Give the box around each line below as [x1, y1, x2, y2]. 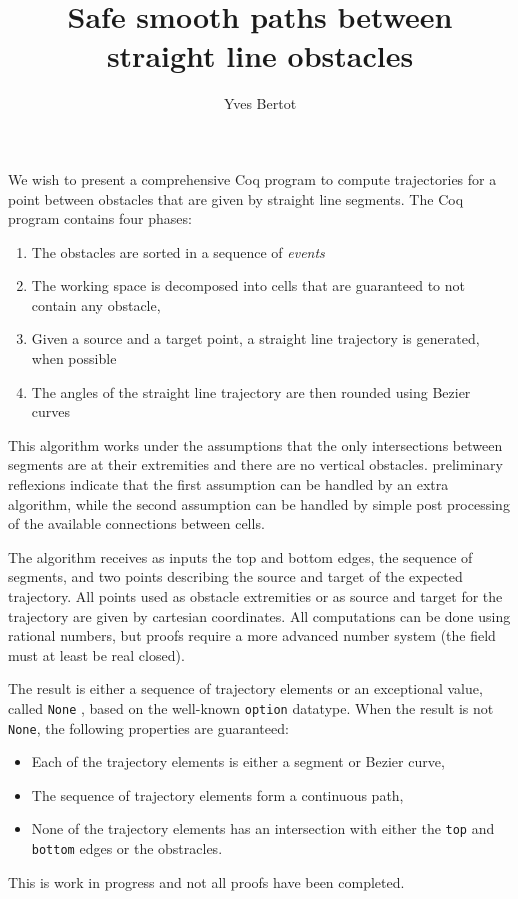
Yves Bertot [223, 93, 297, 114]
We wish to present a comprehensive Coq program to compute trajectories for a [8, 168, 497, 189]
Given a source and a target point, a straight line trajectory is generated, [31, 328, 480, 349]
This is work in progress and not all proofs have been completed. [8, 871, 405, 892]
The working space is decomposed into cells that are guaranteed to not [31, 275, 466, 296]
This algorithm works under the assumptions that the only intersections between [8, 434, 503, 455]
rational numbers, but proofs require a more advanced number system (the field [8, 625, 496, 646]
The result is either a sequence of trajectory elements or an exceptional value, [8, 678, 483, 699]
